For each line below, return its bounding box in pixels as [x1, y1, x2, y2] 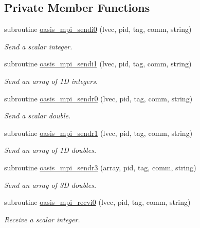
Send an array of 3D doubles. [4, 179, 97, 190]
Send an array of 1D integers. [4, 75, 98, 86]
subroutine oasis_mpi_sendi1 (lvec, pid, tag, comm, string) [4, 58, 192, 69]
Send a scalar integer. [4, 41, 72, 51]
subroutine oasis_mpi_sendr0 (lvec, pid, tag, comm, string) [4, 93, 193, 103]
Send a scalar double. [4, 110, 71, 121]
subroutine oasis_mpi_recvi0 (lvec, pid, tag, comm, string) [4, 197, 191, 207]
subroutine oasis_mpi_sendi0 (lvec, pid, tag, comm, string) [4, 24, 192, 34]
